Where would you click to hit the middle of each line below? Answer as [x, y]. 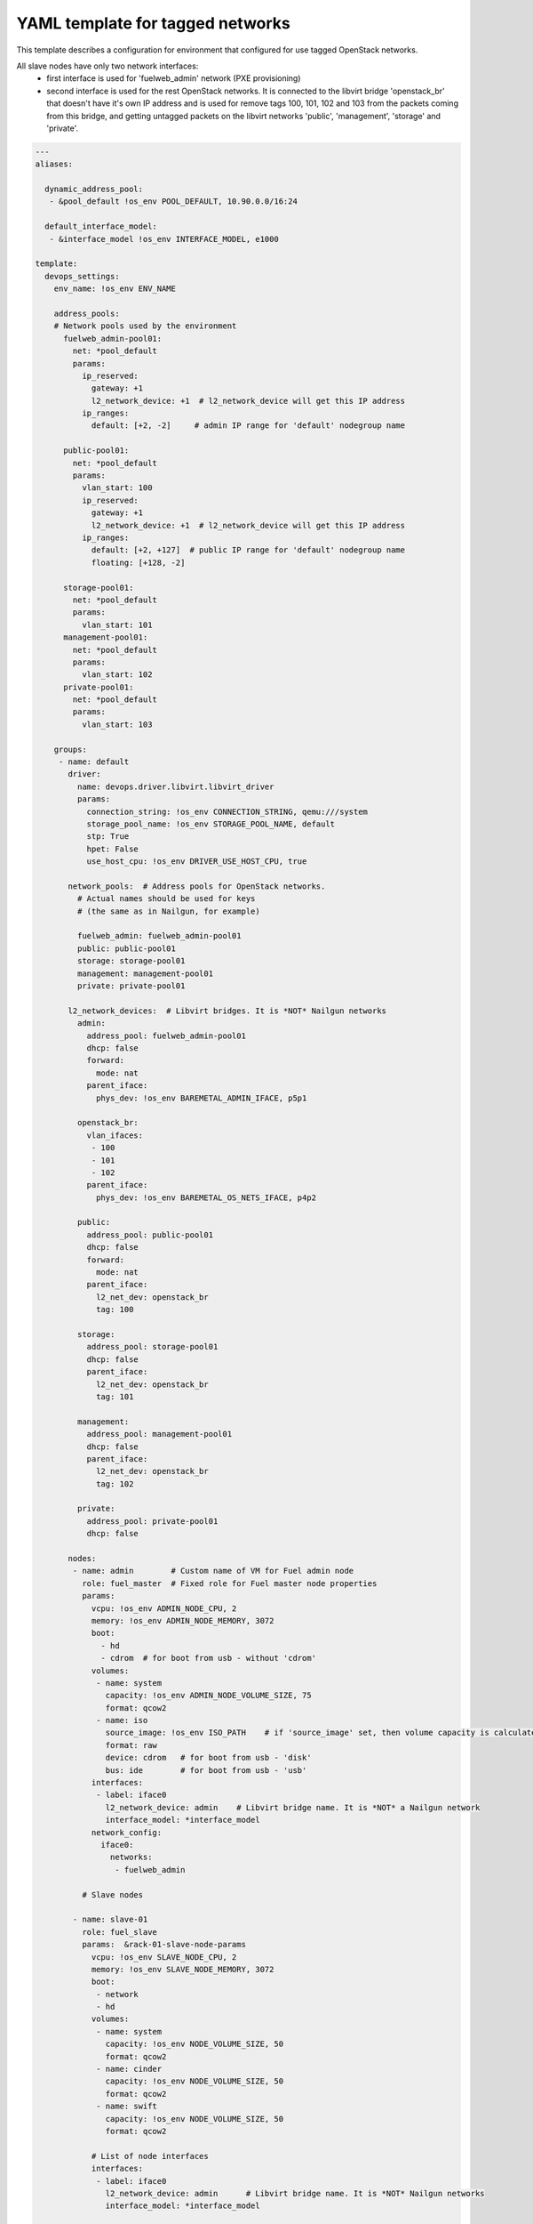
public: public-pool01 [127, 948]
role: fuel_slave [119, 1932]
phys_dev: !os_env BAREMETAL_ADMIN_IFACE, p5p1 [202, 1098]
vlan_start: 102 [117, 675]
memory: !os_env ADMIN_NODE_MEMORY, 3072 [183, 1620]
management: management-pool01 [145, 973]
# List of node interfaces [150, 2156]
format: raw [131, 1745]
